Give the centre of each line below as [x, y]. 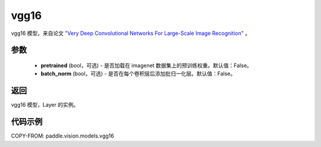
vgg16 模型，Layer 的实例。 [45, 105]
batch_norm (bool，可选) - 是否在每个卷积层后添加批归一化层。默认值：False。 [138, 73]
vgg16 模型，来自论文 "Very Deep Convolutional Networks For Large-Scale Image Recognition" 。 [131, 33]
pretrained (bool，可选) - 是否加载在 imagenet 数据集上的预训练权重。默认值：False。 [147, 65]
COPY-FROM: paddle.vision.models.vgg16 [62, 136]
